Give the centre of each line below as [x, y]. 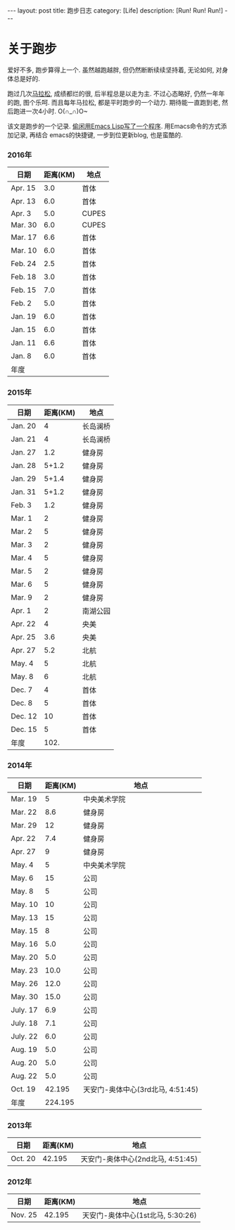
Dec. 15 [24, 729]
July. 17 [24, 1010]
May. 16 [25, 944]
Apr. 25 [24, 637]
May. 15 [25, 930]
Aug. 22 [24, 1076]
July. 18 [24, 1023]
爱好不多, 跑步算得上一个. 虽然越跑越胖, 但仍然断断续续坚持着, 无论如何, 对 [115, 70]
